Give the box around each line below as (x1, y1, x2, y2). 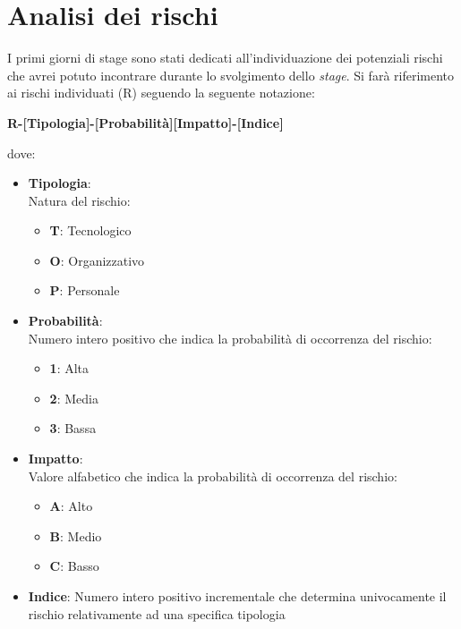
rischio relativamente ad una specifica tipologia (28, 604, 286, 623)
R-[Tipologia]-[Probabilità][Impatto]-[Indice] (7, 113, 284, 132)
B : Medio (49, 526, 102, 545)
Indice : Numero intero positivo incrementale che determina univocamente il (28, 587, 447, 605)
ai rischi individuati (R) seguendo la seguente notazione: (7, 83, 315, 102)
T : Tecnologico (49, 221, 132, 240)
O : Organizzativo (49, 251, 145, 269)
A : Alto (49, 497, 93, 515)
